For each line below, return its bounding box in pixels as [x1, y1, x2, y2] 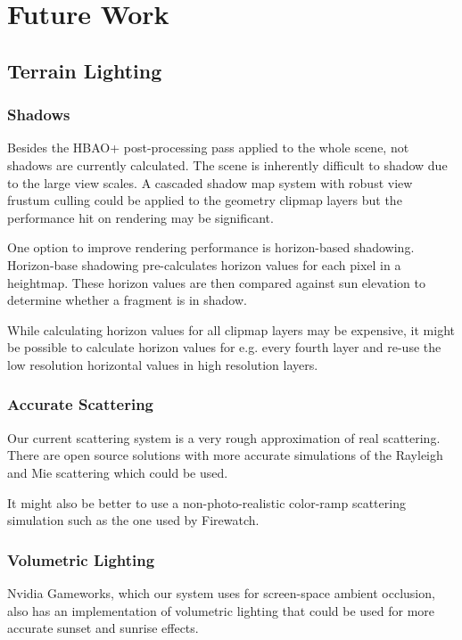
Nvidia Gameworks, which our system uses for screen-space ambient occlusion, [7, 583, 435, 602]
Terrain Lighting [7, 56, 162, 84]
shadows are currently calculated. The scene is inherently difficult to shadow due [7, 155, 448, 174]
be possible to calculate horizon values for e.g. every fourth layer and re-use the [7, 338, 441, 357]
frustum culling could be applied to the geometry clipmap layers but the [7, 191, 402, 209]
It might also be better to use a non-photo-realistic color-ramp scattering [7, 493, 406, 512]
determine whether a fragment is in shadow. [7, 291, 247, 309]
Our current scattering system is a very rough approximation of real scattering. [7, 428, 441, 447]
